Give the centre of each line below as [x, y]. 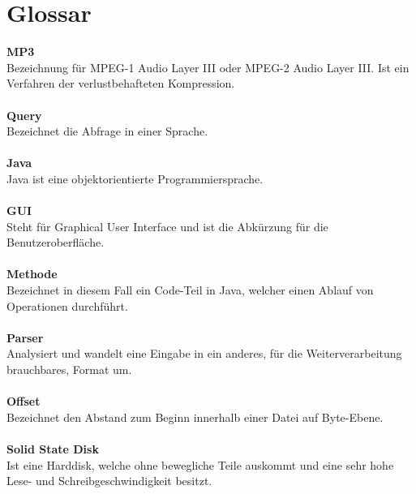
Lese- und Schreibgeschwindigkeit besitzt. [109, 481]
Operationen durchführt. [67, 305]
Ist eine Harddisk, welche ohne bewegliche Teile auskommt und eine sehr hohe [200, 464]
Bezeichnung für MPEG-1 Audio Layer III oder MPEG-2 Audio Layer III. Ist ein [208, 67]
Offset [24, 401]
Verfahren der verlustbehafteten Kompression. [121, 83]
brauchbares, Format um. [69, 369]
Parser [25, 337]
